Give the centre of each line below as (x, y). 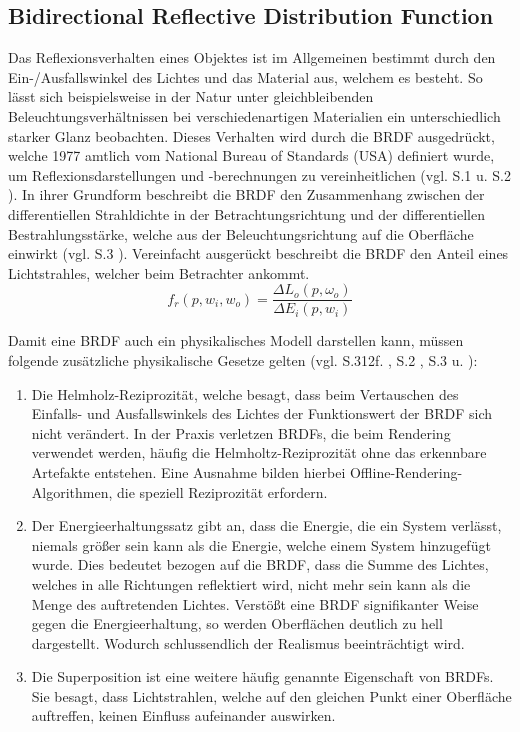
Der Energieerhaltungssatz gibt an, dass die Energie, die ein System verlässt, (266, 525)
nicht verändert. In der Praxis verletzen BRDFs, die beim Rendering (241, 432)
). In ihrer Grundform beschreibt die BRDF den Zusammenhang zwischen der (246, 194)
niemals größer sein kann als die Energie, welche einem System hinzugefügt (261, 544)
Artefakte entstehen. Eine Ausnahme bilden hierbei (188, 471)
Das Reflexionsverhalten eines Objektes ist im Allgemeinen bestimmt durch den (252, 57)
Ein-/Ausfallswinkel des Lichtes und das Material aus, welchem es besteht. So (245, 76)
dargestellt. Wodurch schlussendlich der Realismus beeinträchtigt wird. (248, 642)
